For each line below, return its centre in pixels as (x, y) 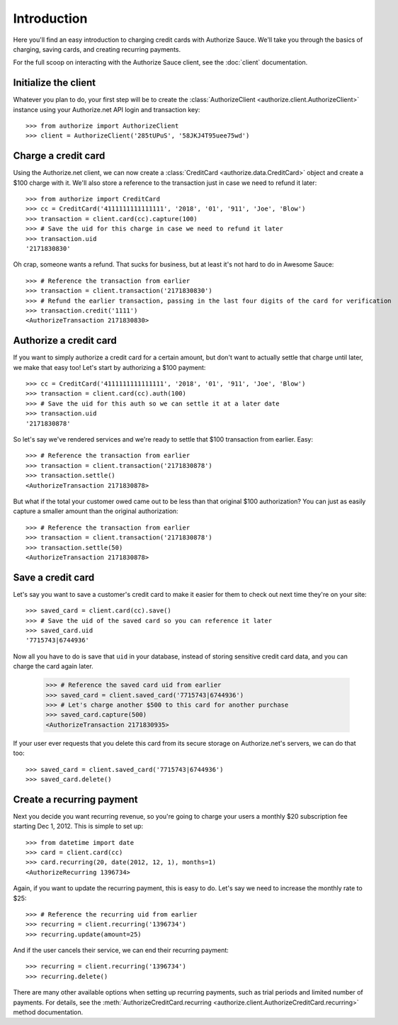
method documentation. (48, 1012)
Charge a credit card (59, 156)
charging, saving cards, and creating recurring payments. (97, 49)
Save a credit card (54, 577)
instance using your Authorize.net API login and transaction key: (107, 109)
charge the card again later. (53, 666)
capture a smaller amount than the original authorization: (96, 511)
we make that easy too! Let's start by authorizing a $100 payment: (109, 367)
